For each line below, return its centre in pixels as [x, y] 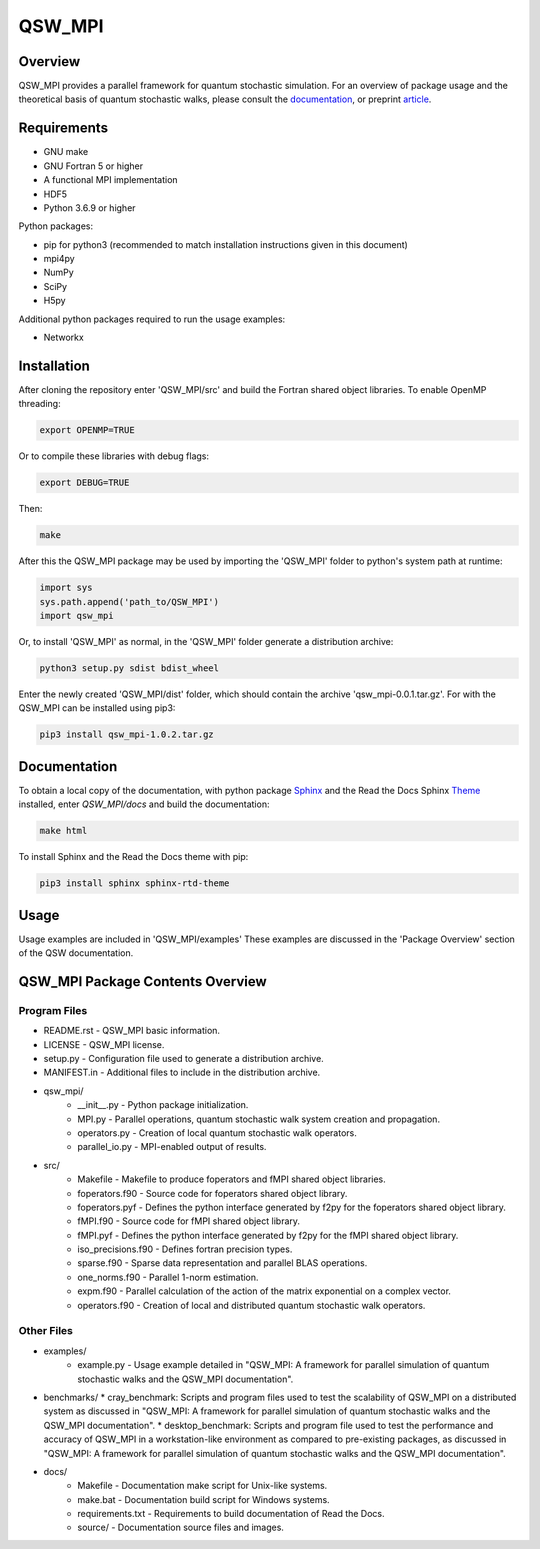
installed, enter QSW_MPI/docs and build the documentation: [144, 804]
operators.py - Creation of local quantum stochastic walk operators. [217, 1132]
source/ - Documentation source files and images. [181, 1527]
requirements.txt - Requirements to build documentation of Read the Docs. [231, 1514]
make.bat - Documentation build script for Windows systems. [203, 1499]
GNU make [66, 152]
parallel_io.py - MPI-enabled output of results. [172, 1147]
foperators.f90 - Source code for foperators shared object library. [212, 1193]
